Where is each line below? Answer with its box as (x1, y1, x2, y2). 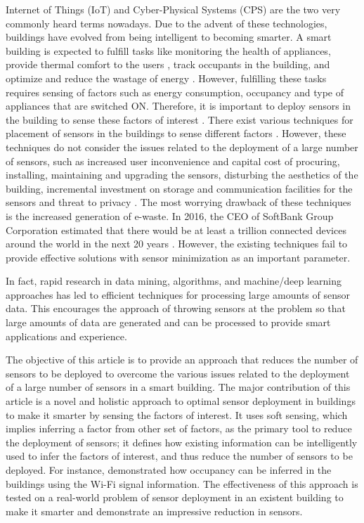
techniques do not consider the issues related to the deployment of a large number (6, 139, 358, 154)
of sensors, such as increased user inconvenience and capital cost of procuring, (6, 153, 340, 168)
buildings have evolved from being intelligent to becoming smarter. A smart (6, 30, 332, 44)
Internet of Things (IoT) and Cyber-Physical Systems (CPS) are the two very (6, 2, 341, 16)
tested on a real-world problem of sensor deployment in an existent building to (6, 490, 344, 505)
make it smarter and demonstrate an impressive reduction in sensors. (6, 503, 303, 518)
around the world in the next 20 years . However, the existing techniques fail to (6, 236, 348, 251)
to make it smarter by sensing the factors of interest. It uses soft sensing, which (6, 407, 348, 422)
